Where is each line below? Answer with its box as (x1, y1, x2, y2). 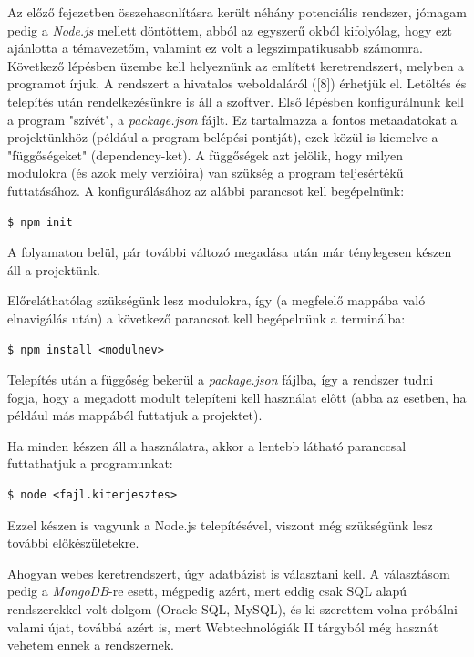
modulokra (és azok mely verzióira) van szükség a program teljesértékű (7, 163, 404, 182)
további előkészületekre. (7, 533, 139, 552)
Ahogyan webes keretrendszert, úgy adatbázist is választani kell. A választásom (7, 563, 450, 582)
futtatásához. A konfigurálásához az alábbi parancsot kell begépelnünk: (7, 180, 405, 200)
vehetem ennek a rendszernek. (7, 635, 174, 654)
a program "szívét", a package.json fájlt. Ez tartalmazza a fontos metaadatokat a (7, 109, 458, 128)
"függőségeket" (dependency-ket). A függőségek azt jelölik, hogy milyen (7, 145, 404, 164)
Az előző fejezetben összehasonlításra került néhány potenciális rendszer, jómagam (7, 3, 467, 21)
